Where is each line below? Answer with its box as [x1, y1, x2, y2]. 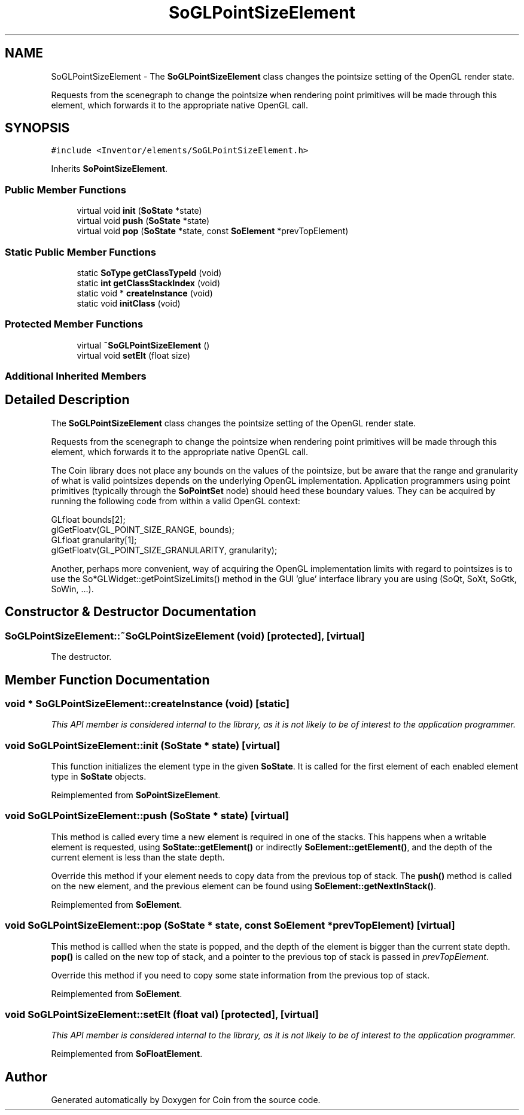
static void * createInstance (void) [77, 287, 213, 298]
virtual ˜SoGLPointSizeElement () [77, 340, 210, 350]
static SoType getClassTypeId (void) [77, 267, 222, 278]
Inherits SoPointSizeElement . [51, 163, 168, 174]
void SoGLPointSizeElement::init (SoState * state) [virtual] [5, 739, 281, 752]
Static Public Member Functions [5, 246, 157, 258]
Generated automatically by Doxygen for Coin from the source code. [51, 1095, 321, 1105]
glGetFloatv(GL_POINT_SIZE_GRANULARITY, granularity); [51, 544, 278, 555]
